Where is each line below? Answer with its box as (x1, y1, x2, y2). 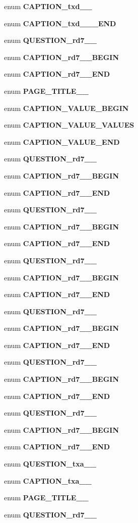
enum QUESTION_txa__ (4, 458, 96, 469)
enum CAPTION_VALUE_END (4, 136, 120, 147)
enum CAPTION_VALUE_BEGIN (4, 102, 129, 113)
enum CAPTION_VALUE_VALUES (4, 120, 134, 130)
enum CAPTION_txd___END (4, 18, 116, 28)
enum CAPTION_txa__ (4, 475, 92, 486)
